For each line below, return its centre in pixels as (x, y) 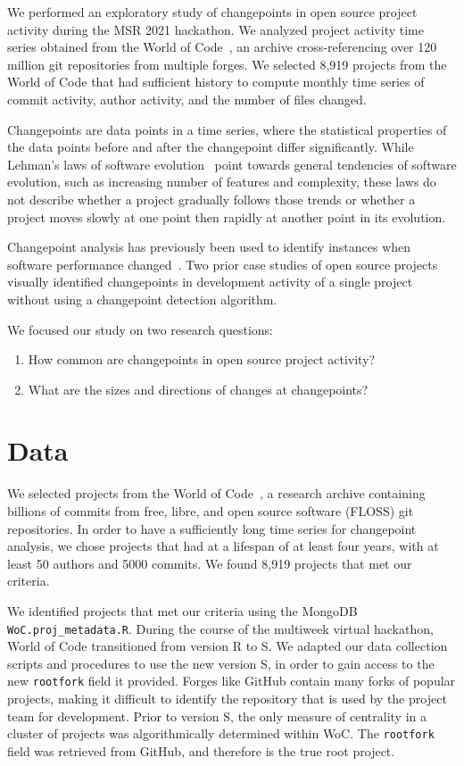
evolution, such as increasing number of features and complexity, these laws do (222, 182)
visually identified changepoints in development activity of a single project (210, 282)
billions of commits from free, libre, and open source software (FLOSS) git (211, 511)
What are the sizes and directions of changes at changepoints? (198, 389)
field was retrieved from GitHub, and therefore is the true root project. (201, 750)
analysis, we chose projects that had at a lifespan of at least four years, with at (223, 546)
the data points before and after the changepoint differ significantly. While (211, 147)
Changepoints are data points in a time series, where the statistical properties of (227, 129)
